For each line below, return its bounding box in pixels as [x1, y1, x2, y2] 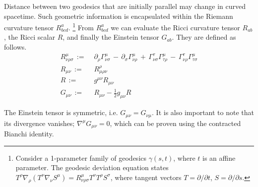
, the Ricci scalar [4, 32, 55, 42]
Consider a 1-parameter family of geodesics [15, 152, 147, 163]
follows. [4, 42, 27, 52]
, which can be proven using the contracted [110, 118, 241, 128]
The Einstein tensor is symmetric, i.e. [4, 107, 118, 118]
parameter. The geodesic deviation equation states [15, 162, 169, 173]
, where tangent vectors [110, 172, 182, 182]
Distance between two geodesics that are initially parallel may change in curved [4, 1, 246, 11]
